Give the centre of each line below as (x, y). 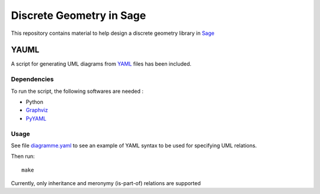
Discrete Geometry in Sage (79, 15)
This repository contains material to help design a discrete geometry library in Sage (113, 33)
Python (35, 102)
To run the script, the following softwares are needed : (77, 91)
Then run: (23, 156)
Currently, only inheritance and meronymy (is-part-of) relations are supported (106, 183)
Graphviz (37, 110)
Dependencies (33, 79)
